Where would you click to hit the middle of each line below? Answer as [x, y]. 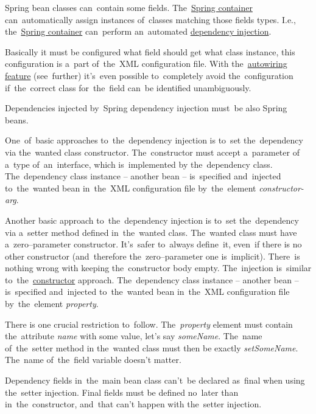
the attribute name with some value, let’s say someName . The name [134, 336]
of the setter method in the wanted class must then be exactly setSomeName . [152, 347]
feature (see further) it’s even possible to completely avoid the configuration [149, 75]
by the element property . [52, 304]
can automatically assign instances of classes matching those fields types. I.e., [150, 19]
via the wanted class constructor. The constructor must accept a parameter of [152, 152]
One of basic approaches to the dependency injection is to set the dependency [154, 140]
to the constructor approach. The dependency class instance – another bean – [152, 279]
